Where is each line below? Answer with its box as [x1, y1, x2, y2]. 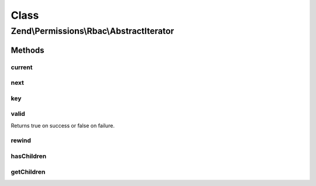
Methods [11, 45, 44, 55]
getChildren [11, 167, 46, 175]
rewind [11, 136, 32, 144]
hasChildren [11, 152, 47, 160]
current [11, 63, 33, 71]
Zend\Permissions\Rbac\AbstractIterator [11, 26, 174, 36]
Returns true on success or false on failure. [11, 122, 115, 129]
